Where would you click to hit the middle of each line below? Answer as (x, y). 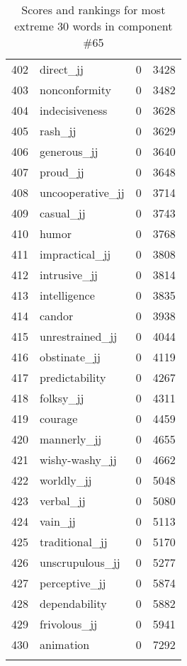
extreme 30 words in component (93, 26)
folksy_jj (62, 398)
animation (65, 644)
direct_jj (62, 69)
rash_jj (58, 131)
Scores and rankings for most (93, 10)
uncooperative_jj (82, 192)
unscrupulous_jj (80, 562)
